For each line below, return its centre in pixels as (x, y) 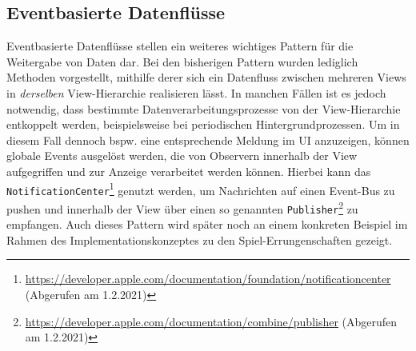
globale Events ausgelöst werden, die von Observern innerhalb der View (182, 156)
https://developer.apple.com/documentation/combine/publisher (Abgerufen (211, 321)
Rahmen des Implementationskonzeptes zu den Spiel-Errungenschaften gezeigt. (200, 239)
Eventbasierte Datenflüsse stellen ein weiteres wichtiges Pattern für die (180, 46)
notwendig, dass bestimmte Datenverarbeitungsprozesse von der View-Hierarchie (204, 108)
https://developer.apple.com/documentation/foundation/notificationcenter (208, 279)
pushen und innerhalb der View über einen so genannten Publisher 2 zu (182, 207)
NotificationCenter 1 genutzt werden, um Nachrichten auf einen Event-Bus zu (201, 189)
